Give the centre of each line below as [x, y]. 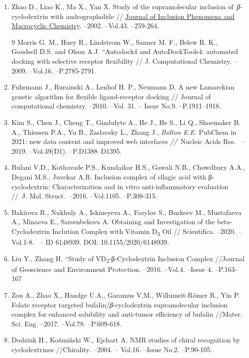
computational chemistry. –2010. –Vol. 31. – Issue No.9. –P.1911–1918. [116, 106]
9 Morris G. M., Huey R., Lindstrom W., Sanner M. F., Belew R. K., [115, 42]
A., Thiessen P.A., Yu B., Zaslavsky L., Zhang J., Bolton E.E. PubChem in [124, 132]
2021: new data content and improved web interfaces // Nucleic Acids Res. [124, 141]
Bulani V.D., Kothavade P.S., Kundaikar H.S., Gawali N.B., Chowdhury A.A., [128, 167]
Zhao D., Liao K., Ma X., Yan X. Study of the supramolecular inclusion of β [126, 6]
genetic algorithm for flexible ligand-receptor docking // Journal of [111, 96]
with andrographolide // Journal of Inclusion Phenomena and [142, 16]
